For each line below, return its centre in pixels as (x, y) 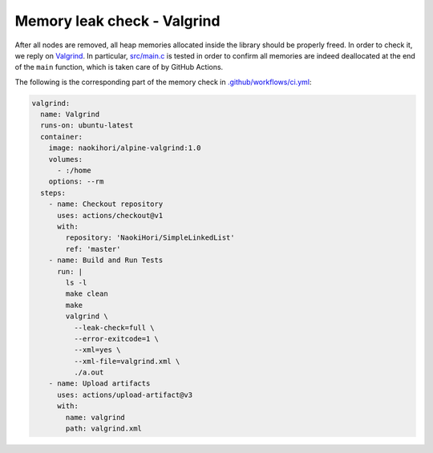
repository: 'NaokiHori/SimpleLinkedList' (150, 238)
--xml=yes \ (97, 350)
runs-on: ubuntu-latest (87, 125)
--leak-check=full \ (114, 328)
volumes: (66, 159)
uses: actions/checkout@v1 (110, 215)
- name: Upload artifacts (99, 384)
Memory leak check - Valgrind (117, 21)
